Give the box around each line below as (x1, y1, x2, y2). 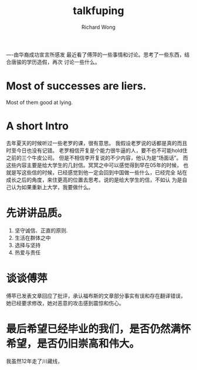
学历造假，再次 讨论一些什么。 (26, 58, 100, 65)
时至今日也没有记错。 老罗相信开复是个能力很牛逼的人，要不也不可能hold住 (6, 147, 188, 154)
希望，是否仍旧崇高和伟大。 (6, 337, 140, 350)
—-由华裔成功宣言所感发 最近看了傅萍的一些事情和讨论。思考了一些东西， (6, 51, 185, 58)
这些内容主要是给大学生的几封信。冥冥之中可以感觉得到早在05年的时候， (6, 162, 182, 169)
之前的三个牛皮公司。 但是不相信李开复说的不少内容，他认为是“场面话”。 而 (6, 154, 189, 161)
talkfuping (73, 4, 124, 18)
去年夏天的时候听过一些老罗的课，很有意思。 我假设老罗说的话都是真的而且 (6, 139, 188, 146)
